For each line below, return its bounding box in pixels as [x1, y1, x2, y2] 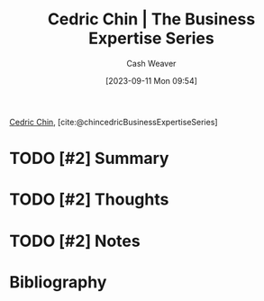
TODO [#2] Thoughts [9, 189, 169, 210]
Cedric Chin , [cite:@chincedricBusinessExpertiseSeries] [9, 116, 218, 127]
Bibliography [9, 271, 107, 292]
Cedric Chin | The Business [47, 9, 256, 30]
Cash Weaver [126, 58, 177, 68]
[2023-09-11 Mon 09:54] [105, 75, 198, 86]
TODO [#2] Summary [9, 149, 169, 169]
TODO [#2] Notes [9, 231, 141, 251]
